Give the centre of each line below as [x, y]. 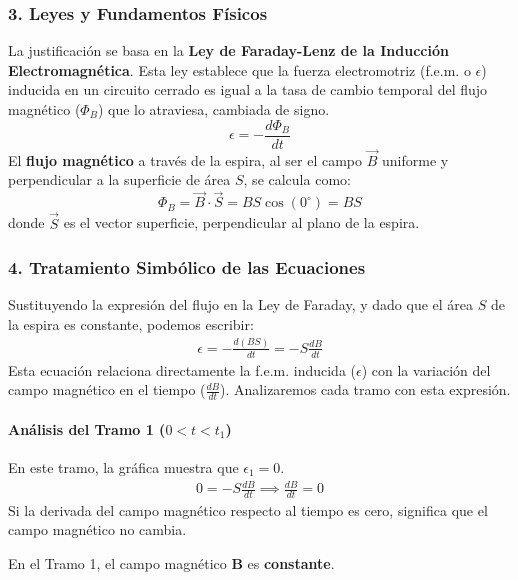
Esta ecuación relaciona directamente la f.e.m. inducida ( [182, 369]
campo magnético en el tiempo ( [107, 389]
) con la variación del [426, 369]
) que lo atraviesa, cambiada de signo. [213, 109]
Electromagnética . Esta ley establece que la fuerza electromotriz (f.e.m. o [239, 69]
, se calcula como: [297, 179]
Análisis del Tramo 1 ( [87, 428]
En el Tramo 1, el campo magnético [117, 563]
